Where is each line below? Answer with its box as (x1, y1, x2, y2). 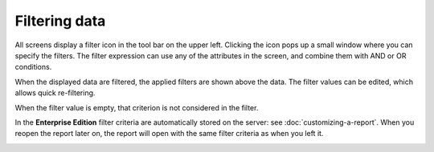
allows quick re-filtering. (14, 88, 96, 98)
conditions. (14, 62, 52, 72)
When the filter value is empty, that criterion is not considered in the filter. (14, 102, 259, 112)
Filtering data (14, 12, 106, 30)
